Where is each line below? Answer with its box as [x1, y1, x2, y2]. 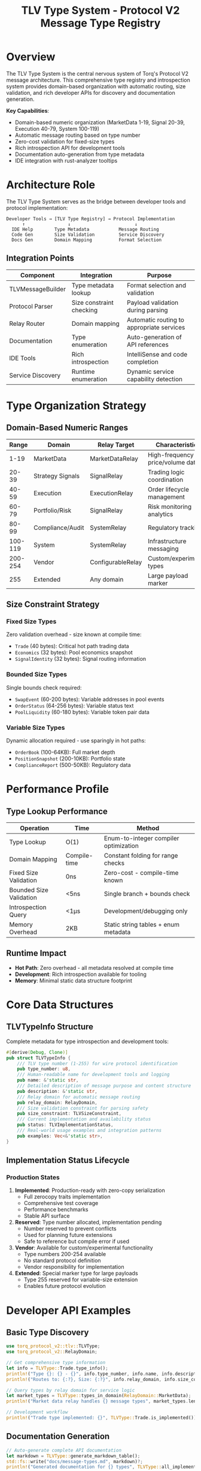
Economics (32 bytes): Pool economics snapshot [14, 649, 133, 656]
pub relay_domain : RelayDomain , [17, 1099, 98, 1106]
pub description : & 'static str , [17, 1088, 98, 1094]
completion [126, 358, 159, 366]
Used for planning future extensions [23, 1232, 112, 1239]
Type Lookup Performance [6, 806, 108, 816]
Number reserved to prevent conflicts [23, 1225, 117, 1232]
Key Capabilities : [6, 107, 50, 114]
